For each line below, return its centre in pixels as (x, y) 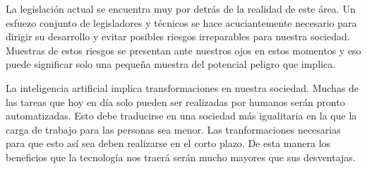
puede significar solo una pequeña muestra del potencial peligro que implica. (171, 64)
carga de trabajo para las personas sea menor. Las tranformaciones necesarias (173, 129)
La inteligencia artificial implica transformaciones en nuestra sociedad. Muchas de (182, 87)
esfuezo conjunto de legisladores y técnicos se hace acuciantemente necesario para (181, 22)
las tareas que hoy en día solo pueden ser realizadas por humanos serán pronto (175, 101)
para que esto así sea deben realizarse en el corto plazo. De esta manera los (168, 143)
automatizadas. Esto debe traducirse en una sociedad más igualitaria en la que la (181, 116)
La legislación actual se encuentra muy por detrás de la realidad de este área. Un (181, 8)
